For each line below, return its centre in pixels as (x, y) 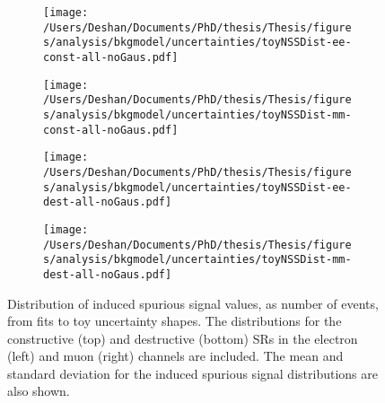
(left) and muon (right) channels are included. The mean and (175, 356)
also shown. (39, 391)
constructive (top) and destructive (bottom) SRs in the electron (183, 338)
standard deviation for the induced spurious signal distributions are (192, 373)
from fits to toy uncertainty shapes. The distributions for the (175, 321)
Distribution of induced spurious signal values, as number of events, (193, 303)
